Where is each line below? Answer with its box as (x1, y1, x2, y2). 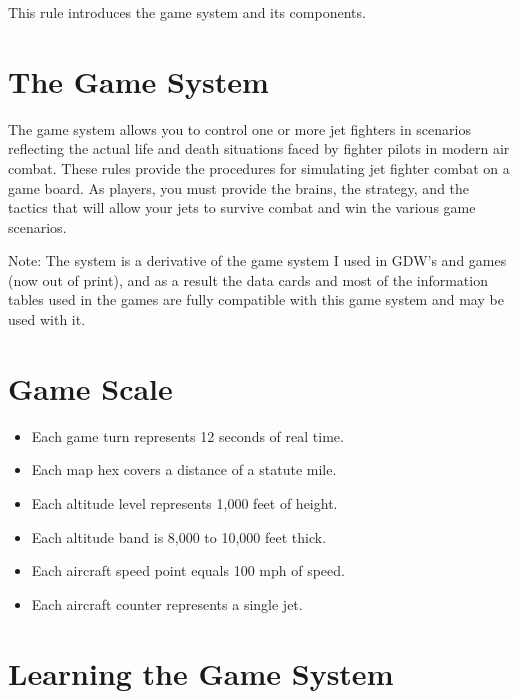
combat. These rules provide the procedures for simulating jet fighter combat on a (8, 157, 510, 178)
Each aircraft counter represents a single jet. (31, 593, 303, 614)
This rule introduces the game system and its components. (8, 2, 366, 22)
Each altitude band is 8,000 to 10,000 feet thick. (31, 526, 327, 547)
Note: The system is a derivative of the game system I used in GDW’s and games (8, 250, 507, 271)
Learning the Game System (8, 652, 394, 693)
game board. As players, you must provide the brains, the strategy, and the (8, 177, 470, 198)
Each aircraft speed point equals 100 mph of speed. (31, 560, 345, 581)
